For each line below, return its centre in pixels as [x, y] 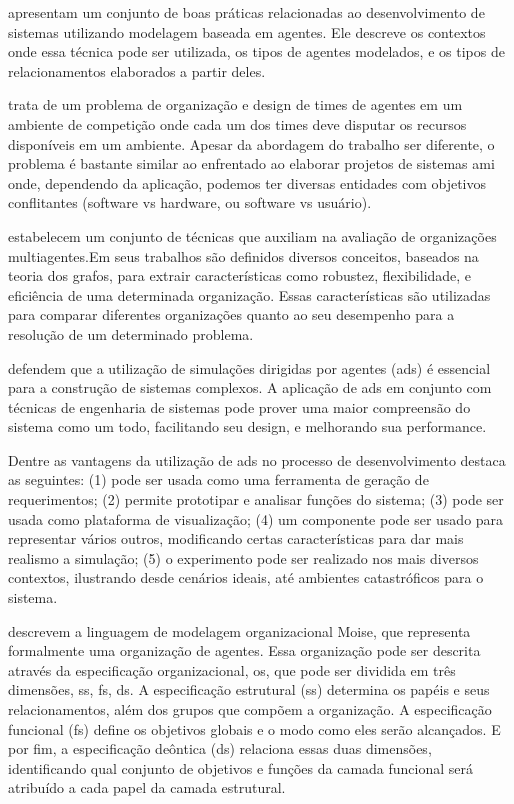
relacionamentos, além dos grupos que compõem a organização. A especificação [250, 709]
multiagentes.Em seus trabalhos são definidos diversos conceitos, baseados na [243, 255]
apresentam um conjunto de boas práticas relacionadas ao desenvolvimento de [246, 12]
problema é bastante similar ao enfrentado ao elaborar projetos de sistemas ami [251, 163]
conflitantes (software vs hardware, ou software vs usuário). [190, 202]
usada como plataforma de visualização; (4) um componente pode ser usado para [256, 518]
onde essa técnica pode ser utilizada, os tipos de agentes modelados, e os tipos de [256, 51]
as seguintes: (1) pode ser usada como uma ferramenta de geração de [218, 479]
